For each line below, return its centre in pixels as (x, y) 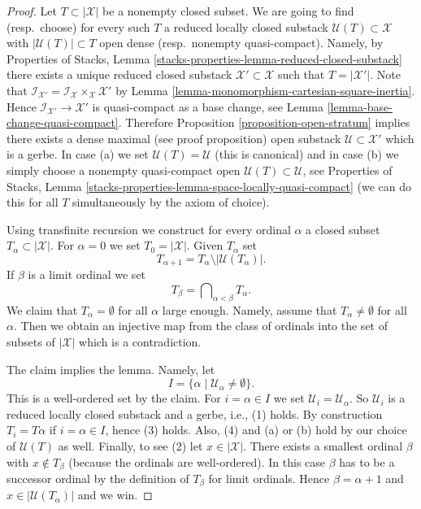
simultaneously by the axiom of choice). (171, 202)
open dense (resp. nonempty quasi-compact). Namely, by (241, 43)
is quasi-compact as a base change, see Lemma (208, 106)
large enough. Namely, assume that (250, 309)
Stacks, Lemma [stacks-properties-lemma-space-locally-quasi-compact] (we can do (209, 186)
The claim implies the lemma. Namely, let (111, 369)
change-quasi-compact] (63, 122)
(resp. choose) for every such (78, 26)
